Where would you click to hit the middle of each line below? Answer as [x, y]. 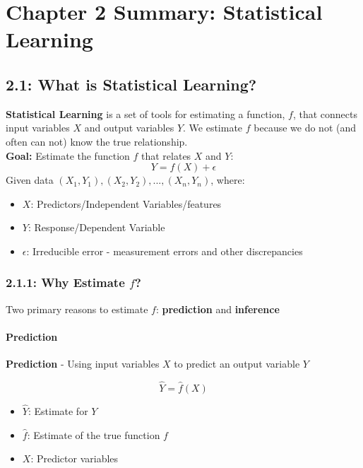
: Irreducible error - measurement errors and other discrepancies [165, 251]
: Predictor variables [75, 458]
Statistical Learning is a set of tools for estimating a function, [145, 113]
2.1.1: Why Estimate [65, 282]
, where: [228, 180]
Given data [30, 180]
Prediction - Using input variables [83, 364]
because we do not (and [305, 128]
